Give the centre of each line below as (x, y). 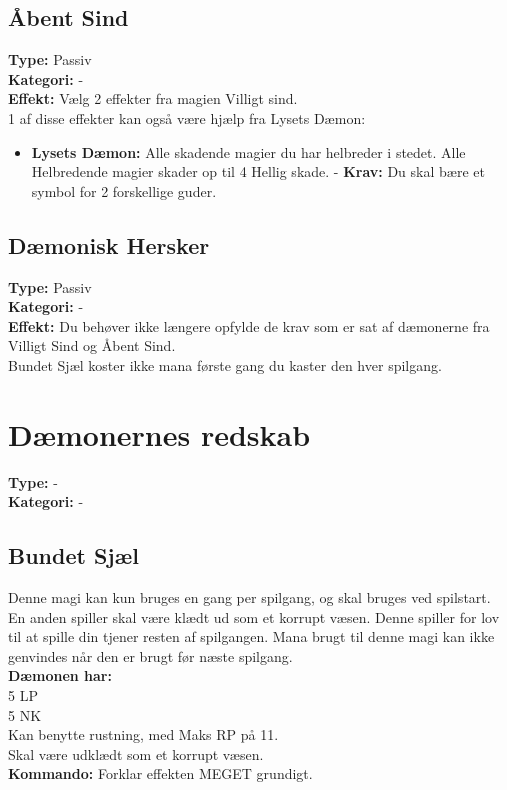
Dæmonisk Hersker (109, 244)
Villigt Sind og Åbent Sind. (92, 345)
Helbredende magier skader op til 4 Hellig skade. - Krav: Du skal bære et (258, 171)
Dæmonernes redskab (159, 433)
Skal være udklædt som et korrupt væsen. (136, 753)
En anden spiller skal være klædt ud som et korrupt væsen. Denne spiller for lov (254, 616)
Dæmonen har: (60, 675)
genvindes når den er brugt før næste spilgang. (150, 655)
